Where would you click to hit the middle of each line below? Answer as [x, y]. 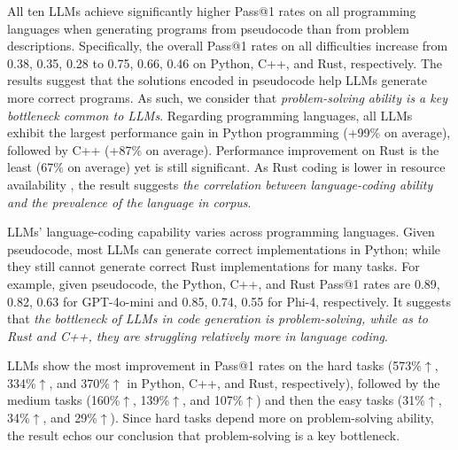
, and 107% [213, 400]
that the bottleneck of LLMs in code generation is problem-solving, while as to [217, 318]
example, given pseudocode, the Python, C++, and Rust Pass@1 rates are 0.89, [224, 283]
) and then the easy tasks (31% [341, 400]
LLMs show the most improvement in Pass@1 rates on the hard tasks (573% [214, 365]
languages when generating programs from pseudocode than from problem [208, 28]
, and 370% [79, 382]
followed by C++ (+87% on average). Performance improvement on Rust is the [223, 149]
